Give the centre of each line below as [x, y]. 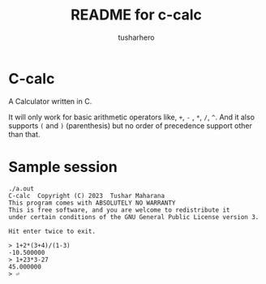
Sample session [63, 167]
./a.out [21, 188]
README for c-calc [136, 15]
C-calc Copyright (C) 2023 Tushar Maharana [86, 196]
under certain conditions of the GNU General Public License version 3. [134, 217]
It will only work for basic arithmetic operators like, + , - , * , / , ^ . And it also [132, 117]
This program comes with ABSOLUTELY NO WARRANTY [92, 203]
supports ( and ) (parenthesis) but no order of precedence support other [131, 125]
